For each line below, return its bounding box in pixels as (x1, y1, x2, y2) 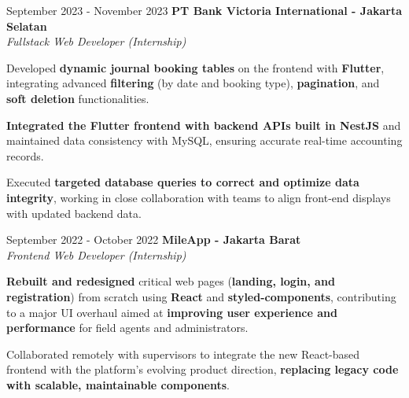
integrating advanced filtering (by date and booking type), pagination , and (6, 75, 380, 91)
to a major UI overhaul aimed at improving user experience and (6, 304, 337, 320)
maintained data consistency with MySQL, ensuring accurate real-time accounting (6, 132, 403, 149)
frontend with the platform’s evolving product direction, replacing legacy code (6, 361, 399, 378)
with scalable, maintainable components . (6, 376, 230, 392)
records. (6, 147, 44, 164)
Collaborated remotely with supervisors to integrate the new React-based (6, 345, 360, 362)
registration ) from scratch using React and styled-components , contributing (6, 288, 396, 304)
